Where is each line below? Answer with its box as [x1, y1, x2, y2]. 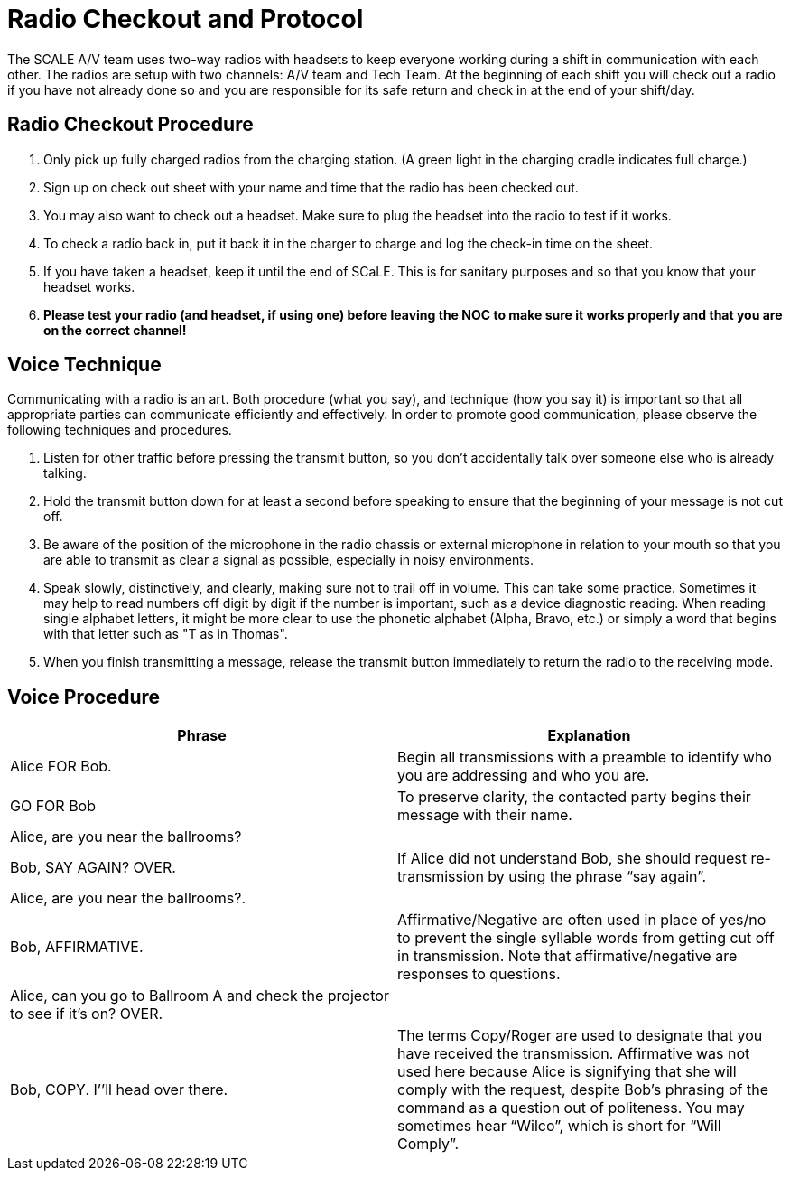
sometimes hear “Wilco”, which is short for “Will [397, 1117, 721, 1136]
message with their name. [397, 806, 572, 825]
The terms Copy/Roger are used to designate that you [397, 1026, 763, 1045]
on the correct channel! [43, 322, 187, 338]
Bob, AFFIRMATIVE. [10, 938, 144, 957]
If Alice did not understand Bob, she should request [397, 849, 747, 868]
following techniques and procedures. [7, 422, 232, 438]
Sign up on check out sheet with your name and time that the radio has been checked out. [43, 179, 579, 195]
